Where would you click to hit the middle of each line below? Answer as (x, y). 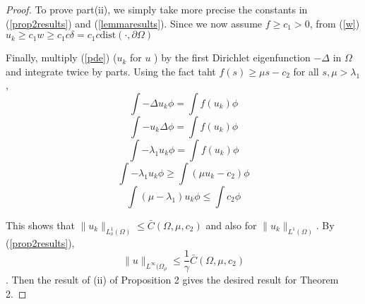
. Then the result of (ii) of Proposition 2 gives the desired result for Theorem (172, 280)
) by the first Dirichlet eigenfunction (232, 57)
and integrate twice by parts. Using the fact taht (111, 71)
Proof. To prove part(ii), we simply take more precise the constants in (157, 9)
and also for (231, 225)
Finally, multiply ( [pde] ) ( (61, 57)
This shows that (40, 225)
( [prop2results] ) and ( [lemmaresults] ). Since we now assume (134, 23)
